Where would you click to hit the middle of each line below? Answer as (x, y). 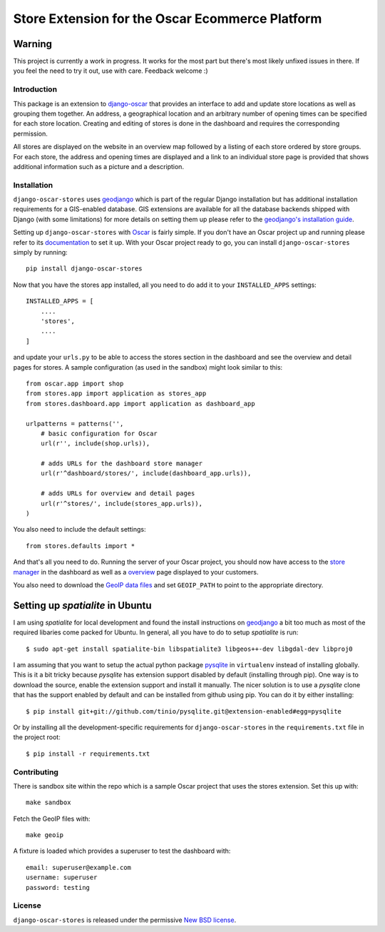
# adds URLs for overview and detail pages (118, 493)
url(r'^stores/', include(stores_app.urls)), (122, 503)
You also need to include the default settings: (79, 530)
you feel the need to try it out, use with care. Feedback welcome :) (111, 71)
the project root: (37, 737)
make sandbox (48, 802)
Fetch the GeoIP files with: (52, 819)
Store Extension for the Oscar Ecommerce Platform (168, 19)
